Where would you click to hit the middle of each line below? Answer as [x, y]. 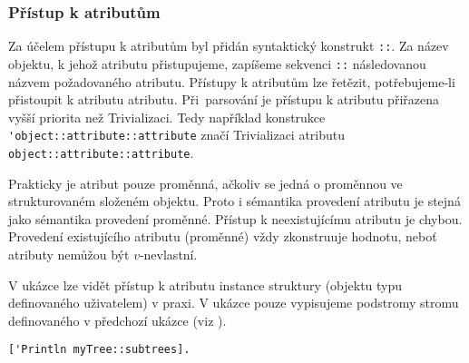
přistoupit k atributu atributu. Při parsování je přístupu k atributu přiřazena [224, 99]
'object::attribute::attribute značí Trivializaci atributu [177, 135]
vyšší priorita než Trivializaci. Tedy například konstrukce [167, 117]
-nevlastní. [168, 254]
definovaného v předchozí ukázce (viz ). [117, 320]
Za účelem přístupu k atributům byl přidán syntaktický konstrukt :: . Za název [229, 46]
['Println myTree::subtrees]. [99, 350]
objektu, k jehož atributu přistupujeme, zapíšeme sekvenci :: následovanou [217, 63]
